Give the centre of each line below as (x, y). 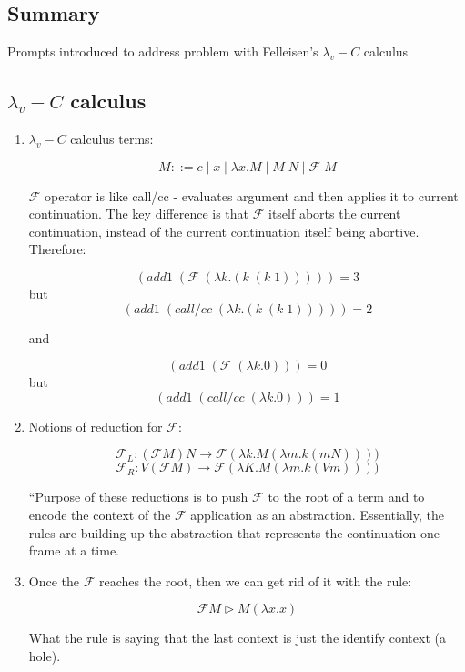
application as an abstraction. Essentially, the (317, 514)
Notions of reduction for (96, 426)
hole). (45, 655)
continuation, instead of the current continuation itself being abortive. (224, 231)
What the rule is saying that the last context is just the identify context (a (237, 638)
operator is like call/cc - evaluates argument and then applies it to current (252, 195)
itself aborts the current (335, 214)
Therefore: (57, 249)
